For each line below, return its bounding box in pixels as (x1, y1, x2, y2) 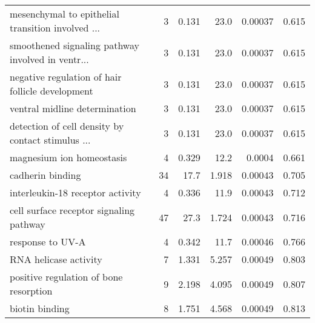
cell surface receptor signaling (10, 203, 135, 217)
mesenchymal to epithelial (10, 7, 119, 21)
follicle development (10, 84, 93, 98)
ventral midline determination (10, 101, 136, 115)
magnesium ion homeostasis (10, 150, 127, 164)
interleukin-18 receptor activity (10, 185, 141, 199)
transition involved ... (10, 21, 101, 35)
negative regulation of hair (10, 70, 122, 84)
